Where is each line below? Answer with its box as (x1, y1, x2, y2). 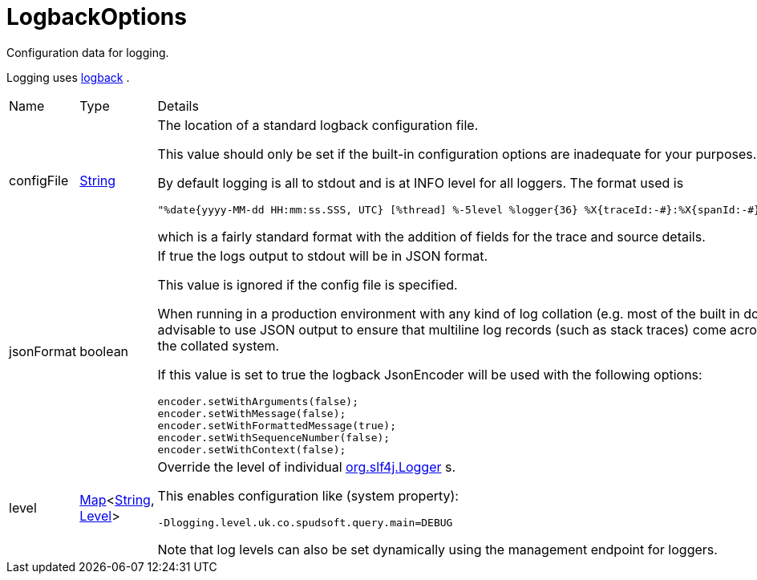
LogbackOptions (6, 3, 187, 30)
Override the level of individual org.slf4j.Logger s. (157, 458, 456, 475)
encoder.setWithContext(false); (157, 443, 346, 456)
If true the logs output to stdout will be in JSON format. (157, 247, 488, 264)
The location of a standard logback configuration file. (157, 116, 479, 133)
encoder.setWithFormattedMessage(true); (157, 419, 396, 432)
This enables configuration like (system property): (157, 487, 459, 504)
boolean (79, 343, 129, 360)
